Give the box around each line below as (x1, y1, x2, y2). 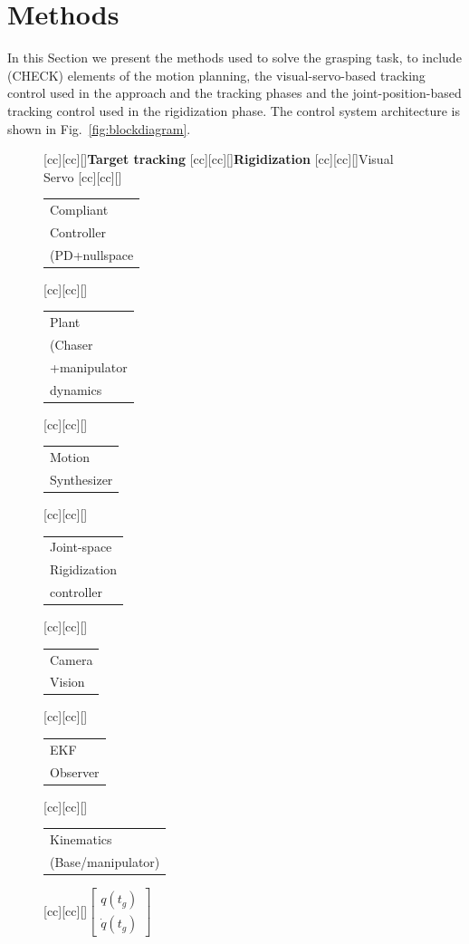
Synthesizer (50, 469, 113, 488)
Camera (50, 650, 93, 669)
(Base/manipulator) (50, 852, 160, 871)
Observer (50, 762, 100, 781)
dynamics (50, 380, 102, 399)
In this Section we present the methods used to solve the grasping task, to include (7, 48, 462, 67)
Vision (50, 672, 85, 691)
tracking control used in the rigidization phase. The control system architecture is (7, 101, 460, 120)
